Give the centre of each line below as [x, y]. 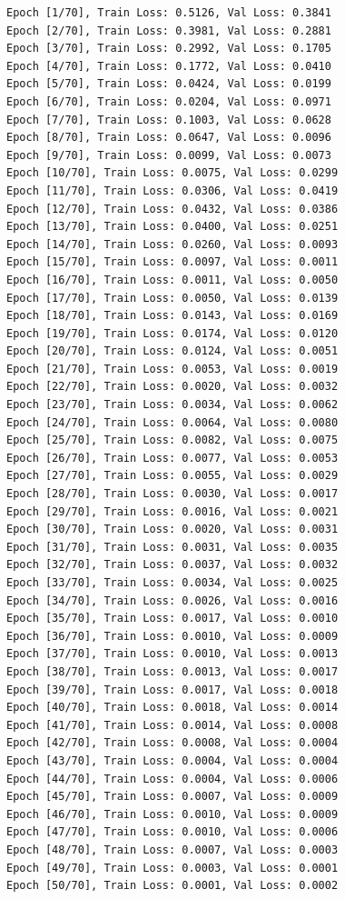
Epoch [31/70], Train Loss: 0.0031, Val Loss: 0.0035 [172, 547]
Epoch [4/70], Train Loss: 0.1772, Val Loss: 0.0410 [169, 66]
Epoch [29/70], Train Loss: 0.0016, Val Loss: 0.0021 [172, 511]
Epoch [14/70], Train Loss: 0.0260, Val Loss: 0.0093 [172, 244]
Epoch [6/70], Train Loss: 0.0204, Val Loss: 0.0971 [169, 101]
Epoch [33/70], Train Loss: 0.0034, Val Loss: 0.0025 [172, 583]
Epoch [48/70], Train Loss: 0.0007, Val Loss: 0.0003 [172, 849]
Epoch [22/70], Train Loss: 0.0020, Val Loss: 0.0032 [172, 387]
